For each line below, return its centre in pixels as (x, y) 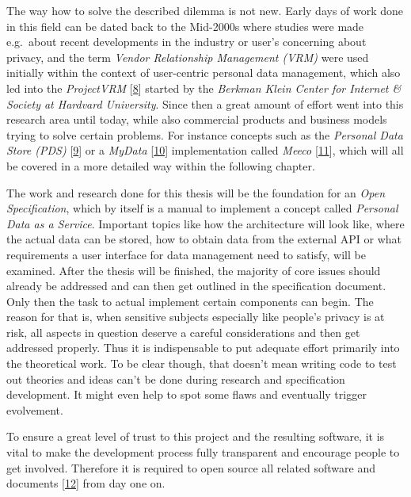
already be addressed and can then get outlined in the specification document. (196, 286)
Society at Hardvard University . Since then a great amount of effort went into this (205, 103)
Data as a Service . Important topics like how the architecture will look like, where (205, 223)
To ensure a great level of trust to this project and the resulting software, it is (196, 436)
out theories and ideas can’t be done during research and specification (176, 378)
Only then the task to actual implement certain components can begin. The (190, 301)
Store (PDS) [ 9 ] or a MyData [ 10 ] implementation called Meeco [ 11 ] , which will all (205, 150)
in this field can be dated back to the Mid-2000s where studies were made (185, 26)
